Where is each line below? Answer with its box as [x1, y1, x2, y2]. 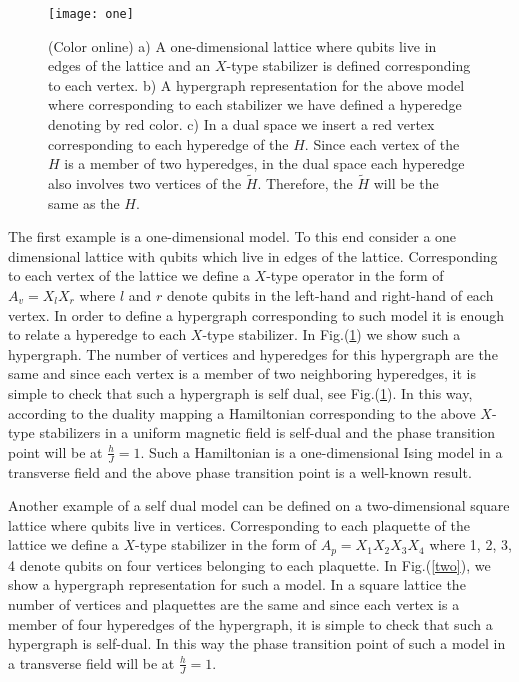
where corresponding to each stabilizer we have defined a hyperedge [48, 94, 462, 115]
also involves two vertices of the [48, 173, 242, 194]
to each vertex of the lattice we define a [8, 265, 250, 286]
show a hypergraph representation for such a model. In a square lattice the [8, 574, 466, 595]
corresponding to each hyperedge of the [48, 133, 289, 154]
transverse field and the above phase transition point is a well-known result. [8, 461, 472, 482]
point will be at [8, 441, 103, 462]
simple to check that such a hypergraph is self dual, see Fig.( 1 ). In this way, [8, 382, 473, 403]
